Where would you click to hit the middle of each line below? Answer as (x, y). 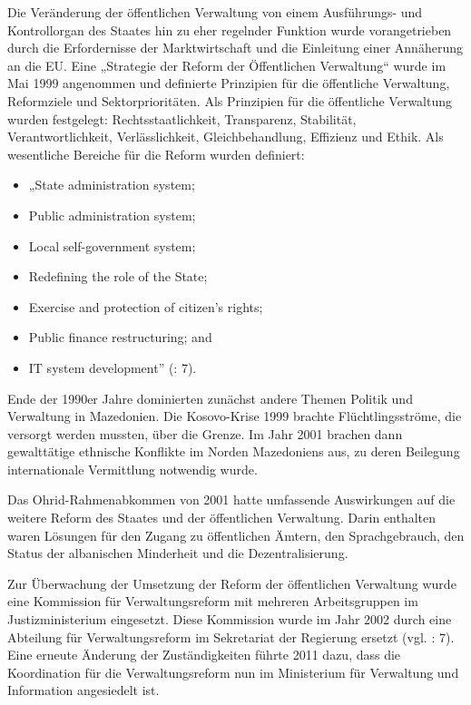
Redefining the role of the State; (118, 276)
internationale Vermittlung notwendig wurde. (132, 469)
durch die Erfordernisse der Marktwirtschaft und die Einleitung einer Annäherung (235, 48)
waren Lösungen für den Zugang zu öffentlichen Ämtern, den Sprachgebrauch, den (236, 535)
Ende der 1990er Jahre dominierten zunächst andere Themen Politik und (210, 398)
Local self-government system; (112, 245)
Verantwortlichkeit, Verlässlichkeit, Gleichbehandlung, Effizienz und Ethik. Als (226, 137)
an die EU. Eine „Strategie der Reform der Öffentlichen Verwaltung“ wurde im (227, 65)
